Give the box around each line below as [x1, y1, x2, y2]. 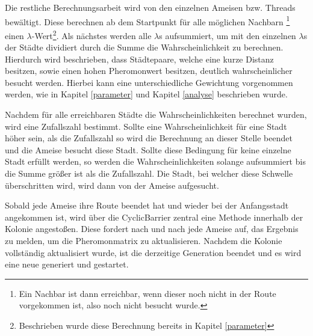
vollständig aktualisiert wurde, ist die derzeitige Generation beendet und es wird [5, 246, 302, 258]
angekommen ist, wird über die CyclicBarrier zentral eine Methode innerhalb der [5, 210, 303, 223]
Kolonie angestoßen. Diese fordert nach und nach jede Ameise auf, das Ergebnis [5, 222, 299, 235]
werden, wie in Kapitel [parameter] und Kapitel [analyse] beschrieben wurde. [5, 88, 288, 100]
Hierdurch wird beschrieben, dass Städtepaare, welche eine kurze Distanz [5, 52, 274, 65]
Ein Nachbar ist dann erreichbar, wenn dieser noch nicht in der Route [19, 287, 276, 299]
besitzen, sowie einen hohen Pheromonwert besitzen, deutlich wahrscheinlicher [5, 64, 293, 77]
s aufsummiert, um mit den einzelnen [159, 29, 296, 41]
